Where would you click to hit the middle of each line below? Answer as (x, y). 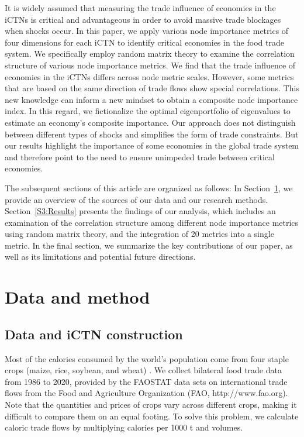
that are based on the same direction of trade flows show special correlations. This (152, 88)
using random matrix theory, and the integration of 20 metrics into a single (139, 234)
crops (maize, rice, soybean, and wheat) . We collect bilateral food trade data (143, 370)
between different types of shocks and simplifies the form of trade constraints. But (152, 134)
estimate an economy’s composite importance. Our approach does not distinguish (150, 122)
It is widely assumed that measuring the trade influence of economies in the (140, 8)
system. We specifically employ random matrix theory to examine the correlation (150, 54)
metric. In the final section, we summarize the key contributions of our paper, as (149, 245)
